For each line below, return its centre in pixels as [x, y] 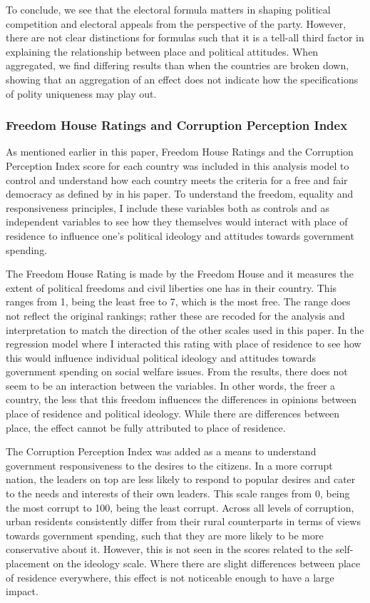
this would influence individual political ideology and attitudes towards [161, 357]
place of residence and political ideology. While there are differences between [173, 414]
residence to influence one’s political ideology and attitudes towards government [180, 235]
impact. [22, 591]
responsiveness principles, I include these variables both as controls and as [168, 207]
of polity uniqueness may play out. [81, 93]
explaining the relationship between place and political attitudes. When [162, 51]
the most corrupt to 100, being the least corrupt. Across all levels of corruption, [180, 507]
